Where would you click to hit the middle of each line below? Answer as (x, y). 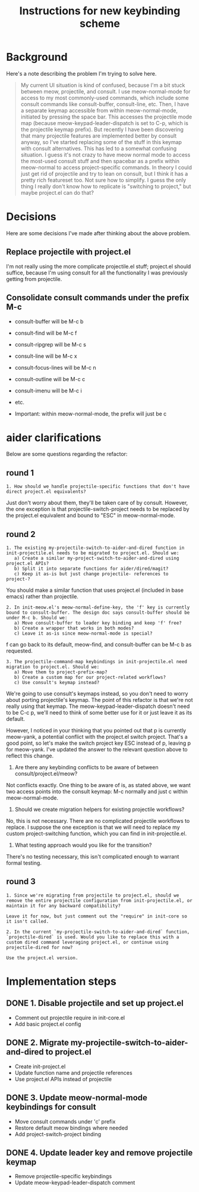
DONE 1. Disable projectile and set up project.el (95, 1004)
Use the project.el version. (42, 958)
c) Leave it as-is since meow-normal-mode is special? (83, 634)
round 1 (20, 472)
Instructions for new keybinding (100, 11)
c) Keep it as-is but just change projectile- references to (91, 574)
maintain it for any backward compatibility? (63, 906)
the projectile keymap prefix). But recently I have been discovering (102, 129)
